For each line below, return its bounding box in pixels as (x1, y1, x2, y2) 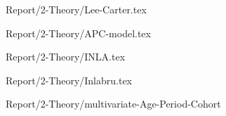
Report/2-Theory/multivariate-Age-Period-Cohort (6, 96, 221, 111)
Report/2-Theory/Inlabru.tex (6, 72, 133, 87)
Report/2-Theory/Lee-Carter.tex (6, 2, 147, 16)
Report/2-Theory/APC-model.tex (6, 25, 151, 40)
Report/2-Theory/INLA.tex (6, 49, 126, 64)
